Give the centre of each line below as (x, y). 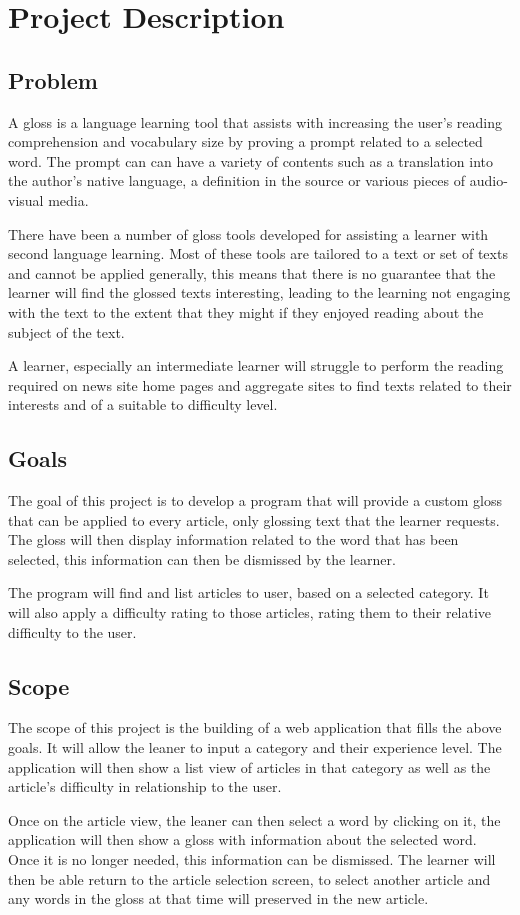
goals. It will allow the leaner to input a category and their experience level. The (255, 747)
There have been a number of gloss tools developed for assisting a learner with (248, 233)
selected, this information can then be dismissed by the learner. (202, 558)
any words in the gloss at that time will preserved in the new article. (218, 898)
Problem (53, 79)
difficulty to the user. (72, 631)
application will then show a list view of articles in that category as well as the (249, 766)
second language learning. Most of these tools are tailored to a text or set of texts (258, 253)
